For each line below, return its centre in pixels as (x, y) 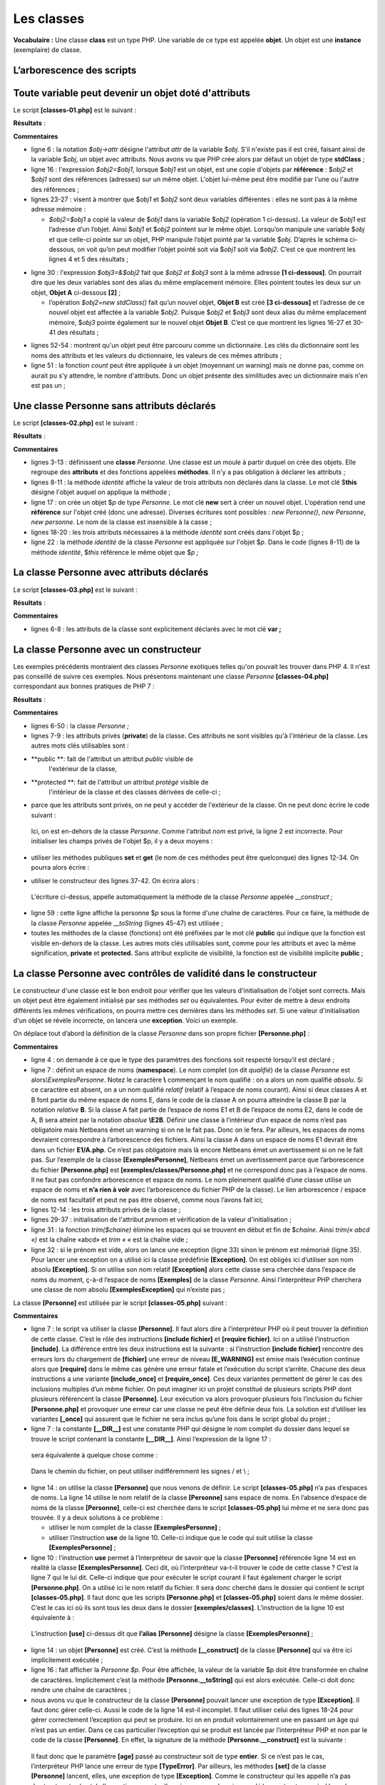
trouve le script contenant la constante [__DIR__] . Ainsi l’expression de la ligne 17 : (151, 1439)
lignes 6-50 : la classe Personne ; (80, 725)
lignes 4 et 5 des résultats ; (89, 259)
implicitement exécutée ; (67, 1660)
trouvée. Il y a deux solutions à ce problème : (97, 1518)
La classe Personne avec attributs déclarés (111, 572)
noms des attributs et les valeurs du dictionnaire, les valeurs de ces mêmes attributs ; (156, 355)
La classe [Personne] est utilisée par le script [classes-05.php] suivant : (120, 1302)
